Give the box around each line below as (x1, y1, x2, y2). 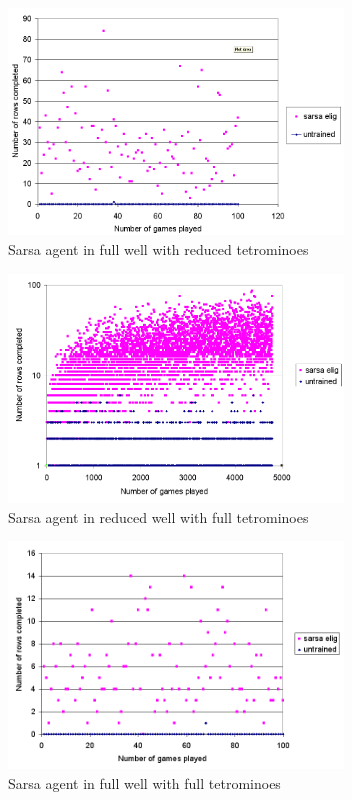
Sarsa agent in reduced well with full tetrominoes (8, 506, 309, 527)
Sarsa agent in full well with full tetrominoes (8, 773, 281, 794)
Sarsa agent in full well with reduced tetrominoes (8, 238, 309, 259)
